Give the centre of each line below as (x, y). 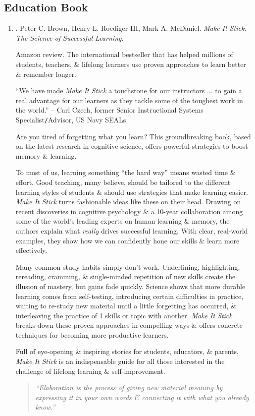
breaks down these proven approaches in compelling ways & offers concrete (129, 325)
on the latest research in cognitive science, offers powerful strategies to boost (132, 146)
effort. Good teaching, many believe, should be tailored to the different (123, 182)
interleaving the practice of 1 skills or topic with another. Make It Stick (124, 315)
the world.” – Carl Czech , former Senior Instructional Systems (109, 110)
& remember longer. (46, 74)
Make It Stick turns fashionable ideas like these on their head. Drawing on (128, 202)
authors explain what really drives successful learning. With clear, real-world (132, 230)
